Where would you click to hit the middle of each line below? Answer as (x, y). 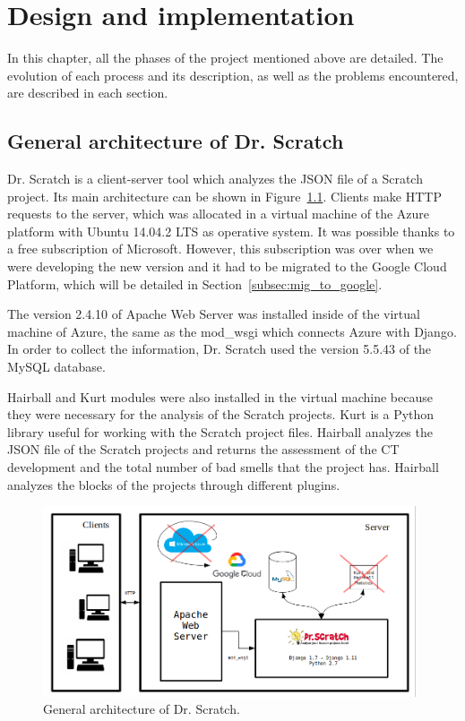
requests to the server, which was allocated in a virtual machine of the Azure (219, 214)
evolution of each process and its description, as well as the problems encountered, (233, 75)
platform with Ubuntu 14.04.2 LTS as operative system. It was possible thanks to (231, 231)
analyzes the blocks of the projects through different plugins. (174, 484)
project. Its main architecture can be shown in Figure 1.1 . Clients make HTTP (224, 196)
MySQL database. (56, 367)
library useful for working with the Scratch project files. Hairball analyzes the (220, 431)
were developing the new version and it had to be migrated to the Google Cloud (227, 266)
